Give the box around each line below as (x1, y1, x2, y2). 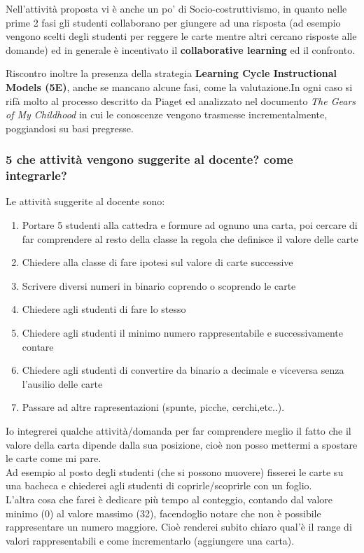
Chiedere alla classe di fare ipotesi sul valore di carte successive (22, 255, 293, 269)
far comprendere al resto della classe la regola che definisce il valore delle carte (22, 231, 358, 246)
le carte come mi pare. (6, 451, 101, 465)
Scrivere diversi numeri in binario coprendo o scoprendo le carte (22, 278, 296, 293)
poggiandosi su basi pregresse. (6, 120, 134, 135)
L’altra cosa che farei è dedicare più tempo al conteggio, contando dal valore (6, 491, 333, 506)
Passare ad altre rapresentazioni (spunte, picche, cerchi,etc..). (22, 400, 285, 414)
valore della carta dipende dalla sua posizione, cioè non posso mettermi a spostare (6, 437, 358, 451)
